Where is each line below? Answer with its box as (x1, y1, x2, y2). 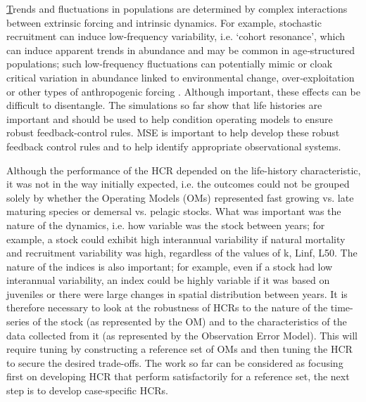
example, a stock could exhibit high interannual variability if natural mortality (6, 231, 346, 246)
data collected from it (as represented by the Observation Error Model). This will (6, 328, 358, 342)
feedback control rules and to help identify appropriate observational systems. (6, 138, 341, 153)
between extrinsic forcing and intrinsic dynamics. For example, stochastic (6, 15, 322, 30)
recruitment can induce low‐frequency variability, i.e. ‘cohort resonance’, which (6, 29, 345, 44)
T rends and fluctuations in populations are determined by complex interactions (6, 1, 348, 15)
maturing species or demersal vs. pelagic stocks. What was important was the (6, 204, 341, 219)
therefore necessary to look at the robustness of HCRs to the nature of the (6, 300, 328, 315)
